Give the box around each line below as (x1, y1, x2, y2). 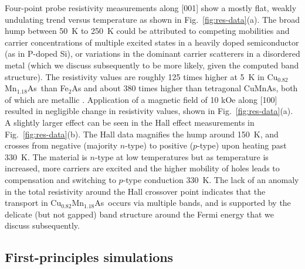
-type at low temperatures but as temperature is (94, 150, 269, 163)
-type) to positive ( (125, 139, 194, 151)
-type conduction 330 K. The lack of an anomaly (123, 173, 299, 185)
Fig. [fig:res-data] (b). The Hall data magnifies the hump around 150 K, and (5, 127, 279, 140)
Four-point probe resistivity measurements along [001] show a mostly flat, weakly (5, 2, 297, 13)
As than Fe (27, 82, 69, 94)
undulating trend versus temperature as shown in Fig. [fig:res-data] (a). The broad (5, 13, 300, 25)
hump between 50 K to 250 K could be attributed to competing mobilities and (5, 25, 290, 37)
